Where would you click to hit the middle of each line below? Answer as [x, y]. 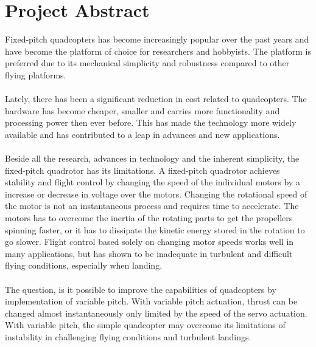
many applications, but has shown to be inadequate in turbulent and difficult [149, 253]
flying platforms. [36, 74]
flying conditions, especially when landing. [84, 265]
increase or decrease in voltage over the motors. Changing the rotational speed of [156, 194]
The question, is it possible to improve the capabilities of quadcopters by [141, 289]
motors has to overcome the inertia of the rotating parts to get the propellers [149, 218]
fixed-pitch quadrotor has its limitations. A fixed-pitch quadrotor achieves [142, 170]
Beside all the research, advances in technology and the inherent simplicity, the [152, 158]
